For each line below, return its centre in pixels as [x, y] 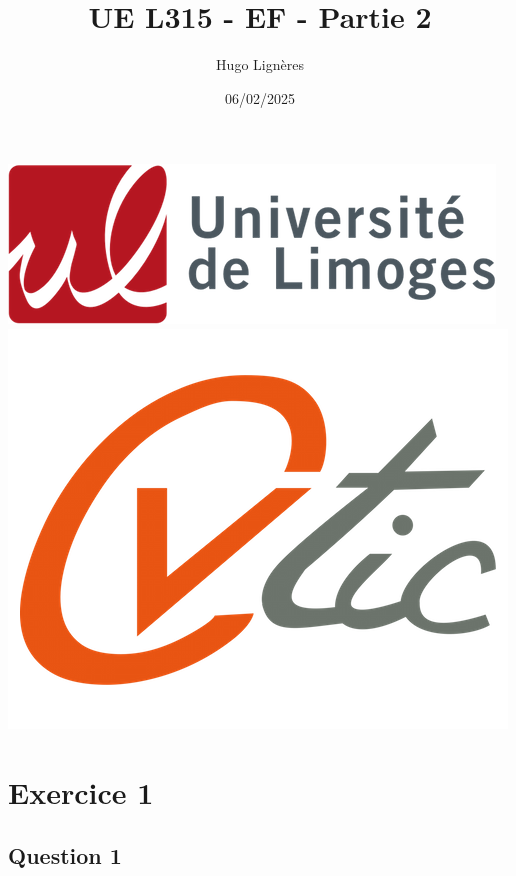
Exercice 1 [81, 791]
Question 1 [65, 855]
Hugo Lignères [260, 64]
